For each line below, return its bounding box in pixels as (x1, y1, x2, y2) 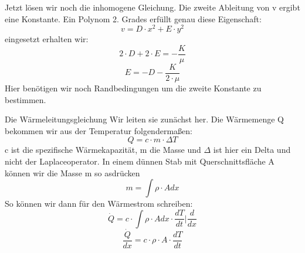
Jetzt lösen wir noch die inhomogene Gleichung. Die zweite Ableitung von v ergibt (5, 1, 300, 13)
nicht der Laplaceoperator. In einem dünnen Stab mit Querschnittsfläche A (5, 155, 274, 167)
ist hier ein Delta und (213, 143, 291, 156)
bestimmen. (5, 93, 46, 105)
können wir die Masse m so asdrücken (5, 166, 140, 179)
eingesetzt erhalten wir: (5, 33, 89, 45)
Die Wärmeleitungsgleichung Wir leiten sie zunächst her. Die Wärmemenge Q (5, 113, 284, 125)
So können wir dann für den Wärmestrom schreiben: (5, 197, 193, 210)
